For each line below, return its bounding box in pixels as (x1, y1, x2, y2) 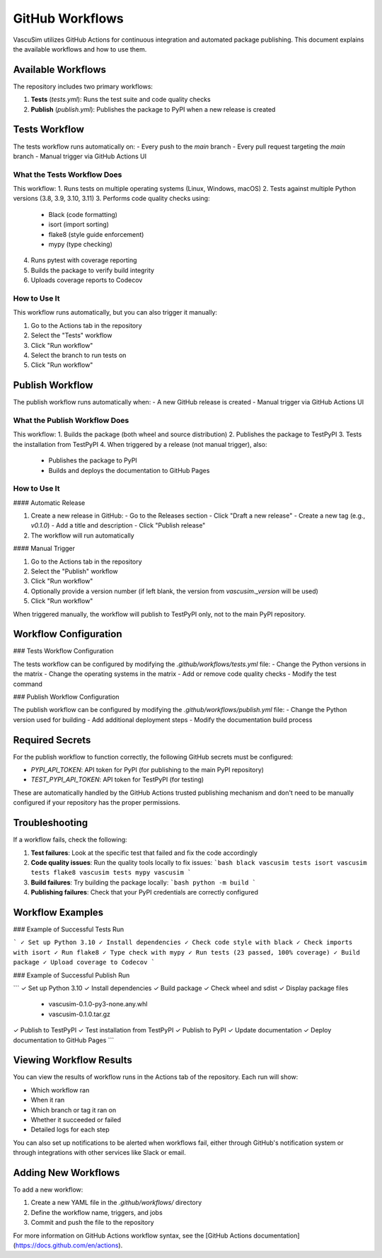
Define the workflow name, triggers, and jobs (30, 1208, 163, 1216)
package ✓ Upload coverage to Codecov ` (13, 958, 156, 967)
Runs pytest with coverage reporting (30, 256, 137, 264)
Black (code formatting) (48, 210, 118, 219)
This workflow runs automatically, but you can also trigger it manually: (13, 308, 218, 317)
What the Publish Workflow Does (13, 415, 129, 425)
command (13, 680, 42, 688)
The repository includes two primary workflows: (13, 82, 154, 91)
